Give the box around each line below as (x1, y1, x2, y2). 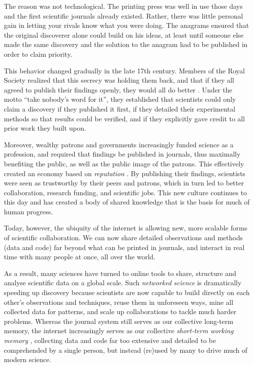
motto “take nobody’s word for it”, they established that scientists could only (4, 94, 236, 104)
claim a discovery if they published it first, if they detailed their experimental (4, 103, 235, 114)
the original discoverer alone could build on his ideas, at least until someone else (4, 29, 244, 40)
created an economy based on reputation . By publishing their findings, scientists (4, 168, 246, 178)
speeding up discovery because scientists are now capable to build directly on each (4, 287, 250, 297)
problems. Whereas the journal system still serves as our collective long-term (4, 316, 233, 326)
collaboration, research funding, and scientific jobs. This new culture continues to (4, 187, 247, 197)
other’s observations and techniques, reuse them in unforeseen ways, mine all (4, 297, 233, 307)
